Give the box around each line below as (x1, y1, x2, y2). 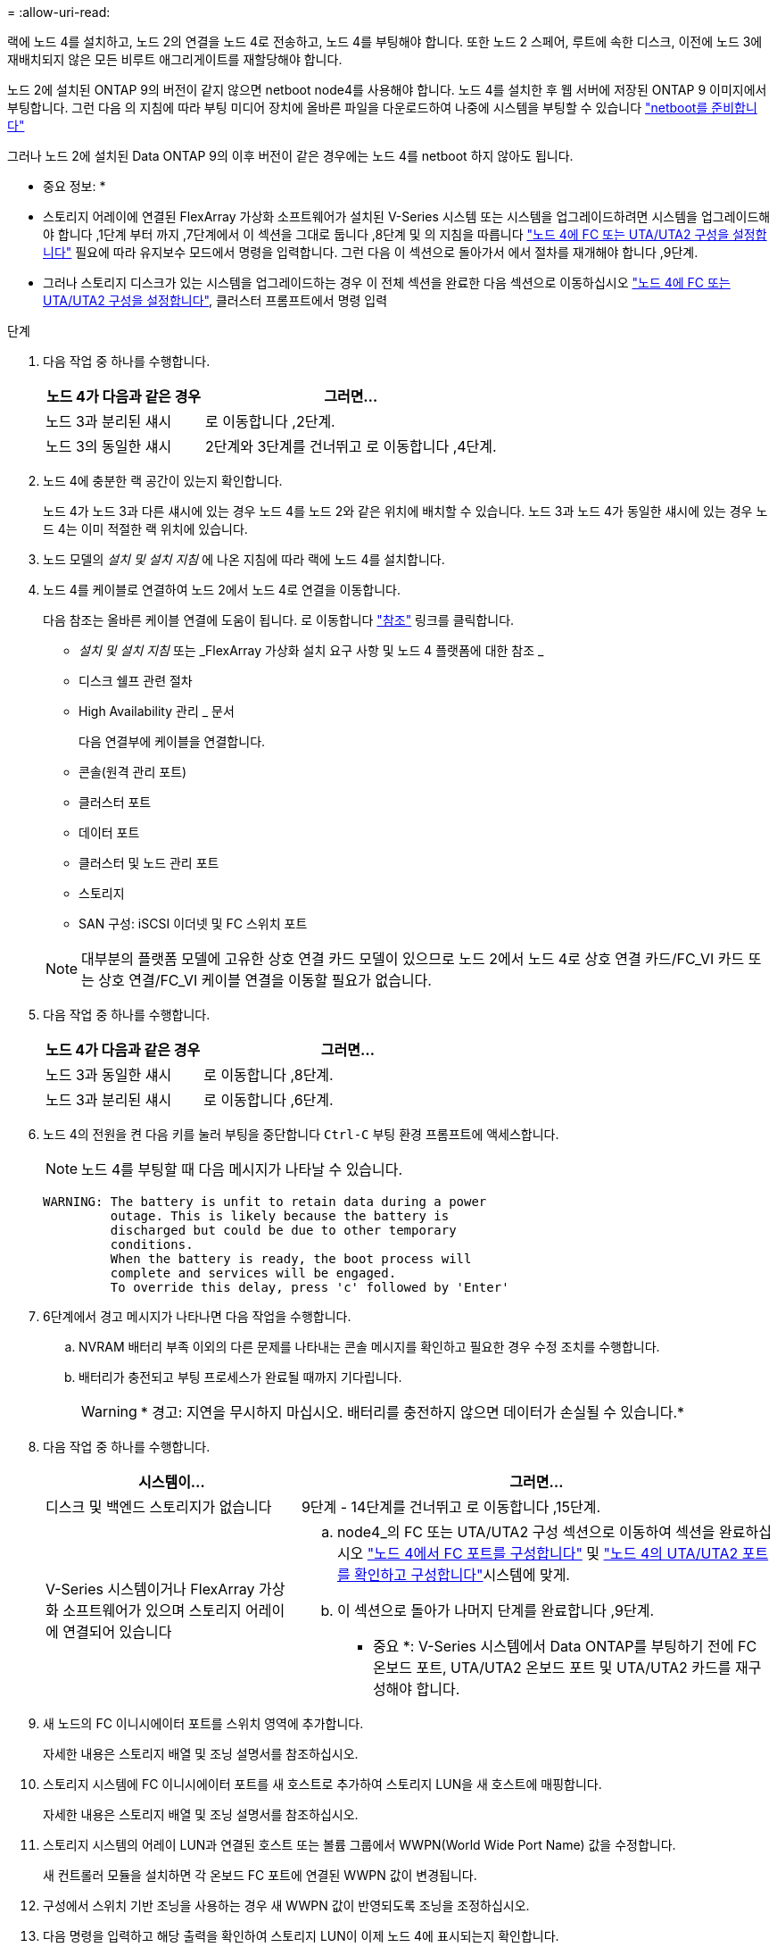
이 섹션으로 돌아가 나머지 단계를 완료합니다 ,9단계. (336, 1602, 655, 1619)
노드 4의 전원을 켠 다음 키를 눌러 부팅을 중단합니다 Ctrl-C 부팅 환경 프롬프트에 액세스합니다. (43, 1127, 559, 1142)
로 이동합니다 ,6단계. (203, 1091, 334, 1109)
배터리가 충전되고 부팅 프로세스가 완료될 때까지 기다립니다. (79, 1369, 402, 1385)
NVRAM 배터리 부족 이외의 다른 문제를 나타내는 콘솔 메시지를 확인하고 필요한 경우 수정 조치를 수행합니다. (79, 1339, 660, 1354)
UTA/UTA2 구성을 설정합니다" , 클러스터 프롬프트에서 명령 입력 (43, 293, 388, 308)
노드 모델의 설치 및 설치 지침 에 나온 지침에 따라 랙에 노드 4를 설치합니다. (43, 552, 445, 567)
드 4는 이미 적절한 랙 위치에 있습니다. (43, 521, 248, 537)
